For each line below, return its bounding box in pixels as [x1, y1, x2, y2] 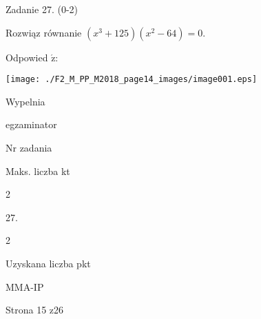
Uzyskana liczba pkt [6, 256, 91, 270]
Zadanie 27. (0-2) [6, 2, 78, 16]
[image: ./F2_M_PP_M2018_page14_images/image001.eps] [6, 74, 258, 85]
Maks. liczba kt [6, 163, 70, 178]
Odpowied [6, 50, 48, 64]
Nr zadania [6, 141, 52, 155]
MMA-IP [6, 279, 44, 294]
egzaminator [6, 117, 57, 132]
